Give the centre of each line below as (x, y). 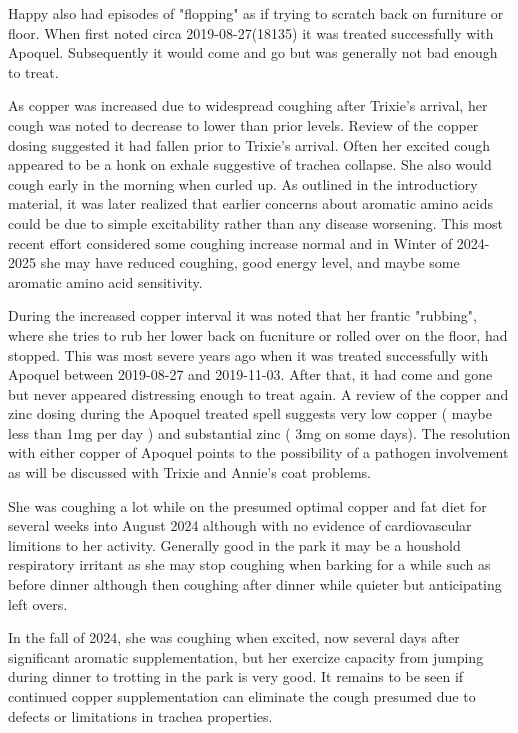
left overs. (38, 603)
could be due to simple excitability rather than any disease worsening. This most (255, 222)
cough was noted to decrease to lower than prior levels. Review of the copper (243, 124)
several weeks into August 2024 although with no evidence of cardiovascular (240, 525)
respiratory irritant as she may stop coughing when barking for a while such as (249, 564)
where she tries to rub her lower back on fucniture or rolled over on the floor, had (258, 334)
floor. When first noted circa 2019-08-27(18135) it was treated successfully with (251, 32)
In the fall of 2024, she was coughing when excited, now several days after (234, 637)
